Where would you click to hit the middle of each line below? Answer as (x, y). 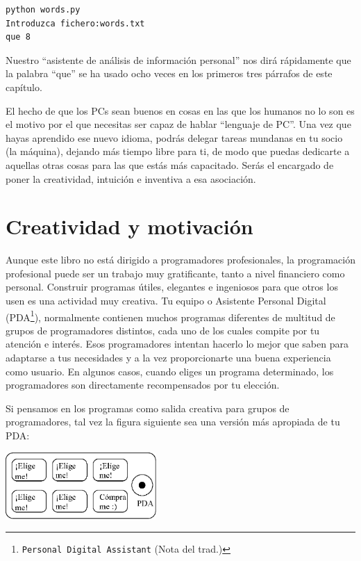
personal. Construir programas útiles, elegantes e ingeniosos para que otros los (172, 287)
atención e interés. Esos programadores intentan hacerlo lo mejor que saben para (177, 344)
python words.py (43, 10)
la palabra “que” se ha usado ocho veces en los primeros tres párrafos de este (169, 73)
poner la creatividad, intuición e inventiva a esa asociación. (131, 178)
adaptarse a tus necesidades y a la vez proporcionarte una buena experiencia (168, 358)
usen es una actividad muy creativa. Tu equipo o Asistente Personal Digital (166, 301)
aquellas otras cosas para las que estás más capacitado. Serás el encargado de (170, 164)
